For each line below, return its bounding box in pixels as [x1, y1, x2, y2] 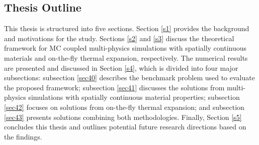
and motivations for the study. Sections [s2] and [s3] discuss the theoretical [4, 33, 234, 43]
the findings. [4, 131, 42, 141]
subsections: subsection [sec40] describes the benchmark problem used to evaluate [4, 72, 255, 83]
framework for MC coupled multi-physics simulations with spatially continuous [4, 43, 247, 53]
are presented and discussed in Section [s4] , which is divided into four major [4, 62, 238, 73]
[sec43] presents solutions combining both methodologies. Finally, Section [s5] [4, 111, 242, 122]
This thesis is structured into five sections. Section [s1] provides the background [4, 23, 249, 34]
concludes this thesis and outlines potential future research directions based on [4, 121, 246, 132]
